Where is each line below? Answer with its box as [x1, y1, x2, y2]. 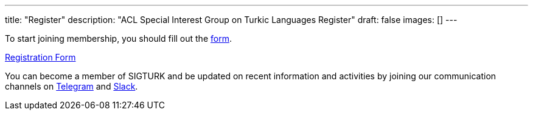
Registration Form [5, 52, 76, 62]
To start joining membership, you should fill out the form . [5, 33, 232, 44]
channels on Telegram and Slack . [5, 81, 138, 91]
